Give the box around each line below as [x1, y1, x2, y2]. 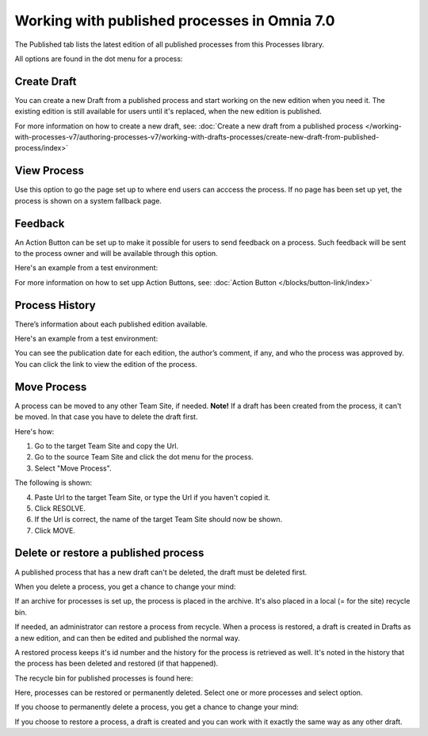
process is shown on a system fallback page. [14, 196, 162, 205]
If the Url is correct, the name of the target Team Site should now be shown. [34, 515, 283, 524]
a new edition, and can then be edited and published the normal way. [14, 633, 241, 643]
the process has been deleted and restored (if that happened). [14, 658, 219, 669]
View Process [14, 164, 85, 177]
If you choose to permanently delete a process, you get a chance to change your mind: [14, 702, 299, 712]
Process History [14, 298, 96, 312]
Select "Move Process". [34, 463, 112, 473]
